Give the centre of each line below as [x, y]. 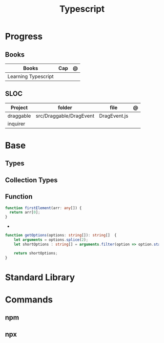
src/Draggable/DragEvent [65, 116]
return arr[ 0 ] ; [25, 213]
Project [19, 107]
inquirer [16, 124]
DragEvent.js [114, 116]
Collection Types [31, 180]
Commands [29, 300]
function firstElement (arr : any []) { [43, 208]
